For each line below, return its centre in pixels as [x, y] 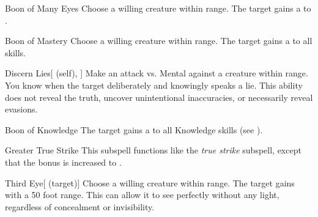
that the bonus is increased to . [63, 162]
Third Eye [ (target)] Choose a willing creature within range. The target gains [150, 182]
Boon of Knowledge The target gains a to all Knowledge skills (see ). [134, 129]
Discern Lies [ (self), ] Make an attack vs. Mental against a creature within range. [157, 73]
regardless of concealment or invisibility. [80, 206]
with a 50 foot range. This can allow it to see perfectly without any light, [142, 195]
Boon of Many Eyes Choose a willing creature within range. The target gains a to [158, 8]
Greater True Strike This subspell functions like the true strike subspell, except [153, 150]
